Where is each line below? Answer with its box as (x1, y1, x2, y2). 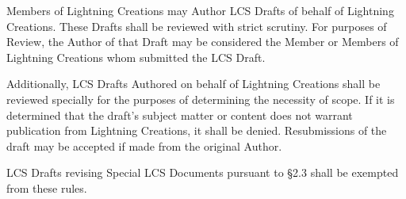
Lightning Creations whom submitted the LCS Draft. (6, 48, 266, 65)
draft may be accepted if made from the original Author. (6, 137, 282, 154)
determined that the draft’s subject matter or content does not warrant (6, 106, 353, 123)
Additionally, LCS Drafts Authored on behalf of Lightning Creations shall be (6, 75, 381, 92)
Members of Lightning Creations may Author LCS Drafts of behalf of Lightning (6, 2, 394, 18)
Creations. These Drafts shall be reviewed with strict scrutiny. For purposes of (6, 17, 387, 34)
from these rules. (6, 179, 87, 196)
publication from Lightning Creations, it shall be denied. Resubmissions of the (6, 122, 387, 139)
